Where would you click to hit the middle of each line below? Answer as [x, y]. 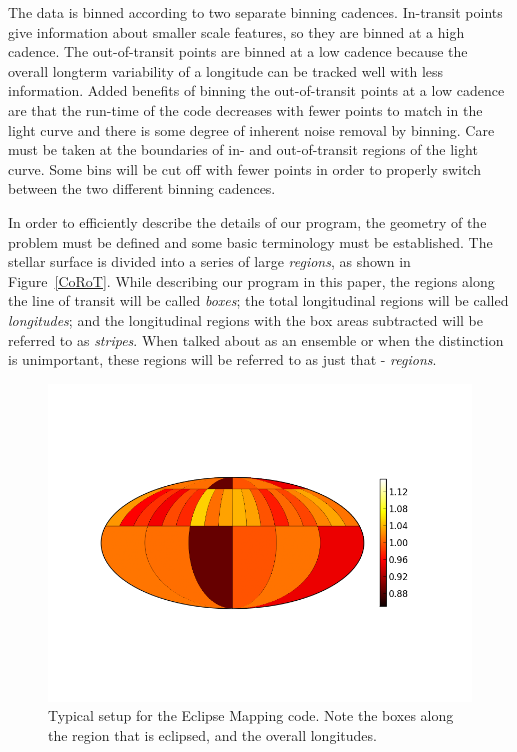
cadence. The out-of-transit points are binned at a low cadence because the [238, 51]
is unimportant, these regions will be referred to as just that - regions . [222, 359]
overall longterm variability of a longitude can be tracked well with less [226, 70]
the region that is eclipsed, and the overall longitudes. [212, 734]
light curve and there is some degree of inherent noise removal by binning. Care [251, 129]
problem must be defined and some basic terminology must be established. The [250, 241]
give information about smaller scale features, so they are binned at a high [236, 31]
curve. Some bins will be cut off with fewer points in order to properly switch [244, 168]
